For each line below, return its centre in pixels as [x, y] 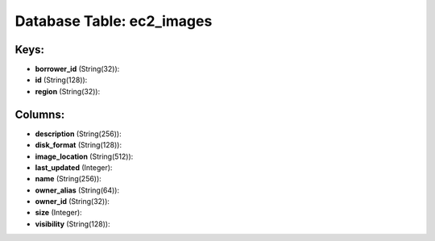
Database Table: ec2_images [114, 21]
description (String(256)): [78, 134]
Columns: [40, 114]
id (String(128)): [61, 80]
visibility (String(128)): [72, 224]
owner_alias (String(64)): [77, 190]
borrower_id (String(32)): [77, 69]
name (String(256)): [68, 179]
